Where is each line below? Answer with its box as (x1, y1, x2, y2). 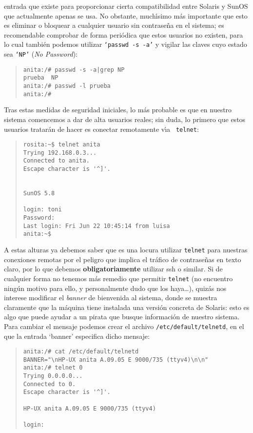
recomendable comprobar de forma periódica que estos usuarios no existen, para (4, 29, 243, 40)
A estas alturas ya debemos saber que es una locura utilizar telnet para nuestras (4, 245, 248, 255)
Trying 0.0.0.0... (23, 372, 83, 380)
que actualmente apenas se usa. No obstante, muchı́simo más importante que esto (4, 10, 248, 21)
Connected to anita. (23, 157, 90, 165)
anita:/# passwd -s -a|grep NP (23, 66, 125, 73)
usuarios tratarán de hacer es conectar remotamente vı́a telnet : (4, 124, 199, 134)
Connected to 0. (23, 380, 76, 388)
